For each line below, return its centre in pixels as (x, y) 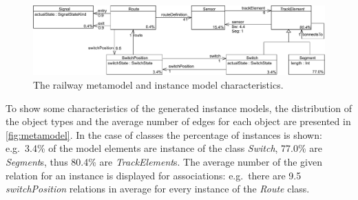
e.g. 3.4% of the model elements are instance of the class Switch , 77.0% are (164, 148)
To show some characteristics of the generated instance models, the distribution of (179, 108)
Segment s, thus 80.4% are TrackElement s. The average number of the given (164, 162)
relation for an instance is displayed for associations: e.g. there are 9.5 (154, 175)
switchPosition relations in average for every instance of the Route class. (158, 189)
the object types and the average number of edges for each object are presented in (178, 121)
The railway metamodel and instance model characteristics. (158, 85)
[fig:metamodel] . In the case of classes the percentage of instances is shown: (164, 134)
